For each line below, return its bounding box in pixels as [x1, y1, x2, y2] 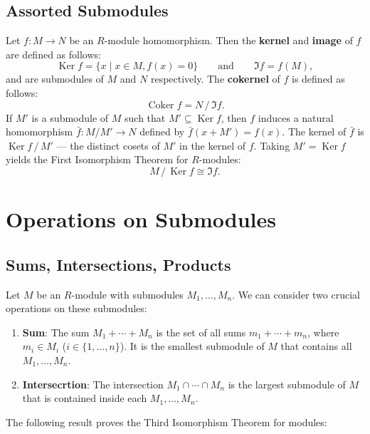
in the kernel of [179, 138, 246, 153]
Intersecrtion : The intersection [22, 376, 164, 391]
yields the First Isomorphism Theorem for [6, 152, 189, 167]
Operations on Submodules [6, 205, 276, 234]
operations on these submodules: [6, 301, 147, 316]
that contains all [280, 339, 352, 353]
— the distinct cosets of [56, 138, 160, 153]
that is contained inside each [22, 391, 147, 405]
